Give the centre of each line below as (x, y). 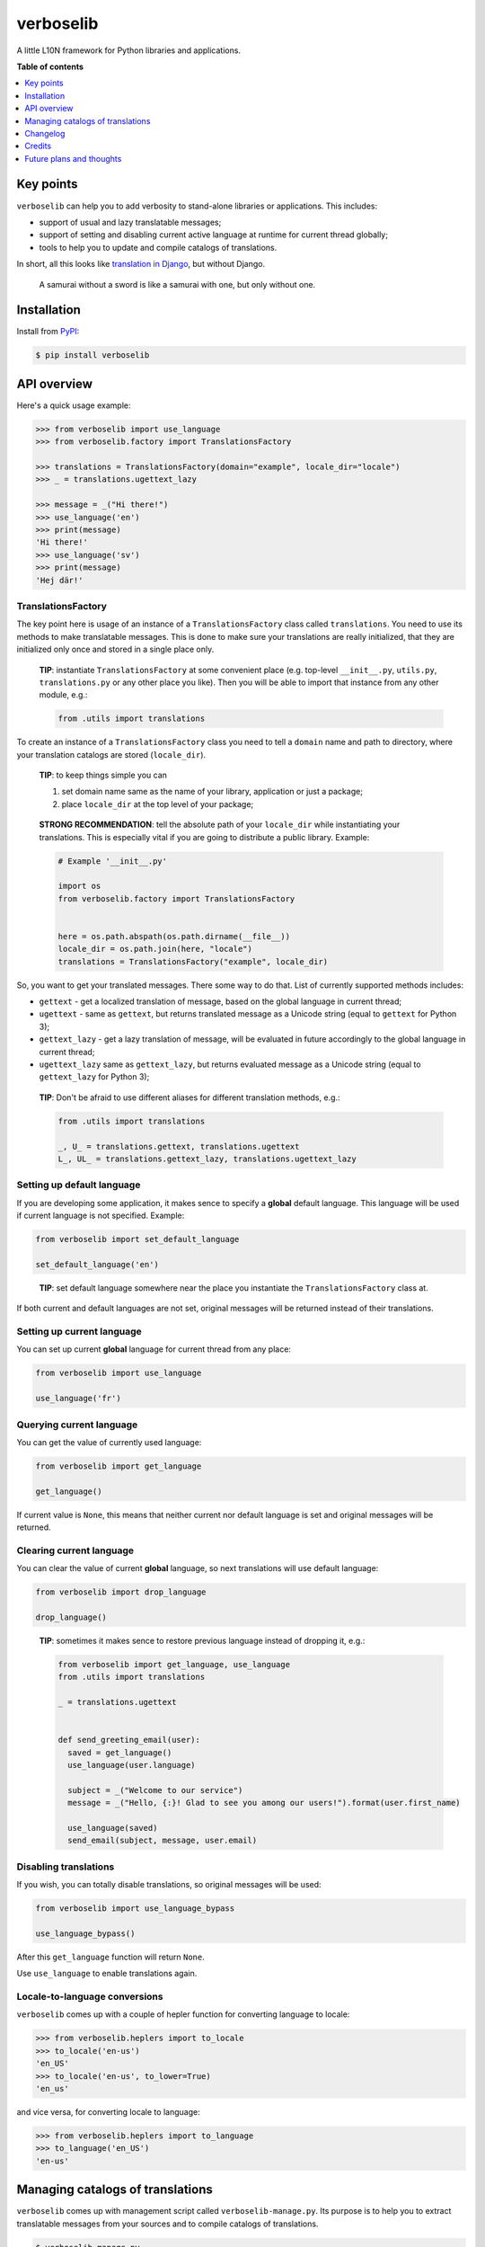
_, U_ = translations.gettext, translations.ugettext (179, 1146)
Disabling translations (66, 1867)
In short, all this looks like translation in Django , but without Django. (141, 264)
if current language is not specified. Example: (101, 1216)
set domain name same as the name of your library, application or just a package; (212, 792)
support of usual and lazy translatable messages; (130, 222)
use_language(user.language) (132, 1765)
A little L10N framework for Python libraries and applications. (129, 50)
